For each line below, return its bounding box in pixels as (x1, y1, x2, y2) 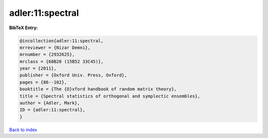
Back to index (9, 127, 37, 133)
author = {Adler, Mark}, (19, 100, 80, 106)
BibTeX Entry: (9, 25, 38, 31)
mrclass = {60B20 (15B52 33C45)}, (19, 58, 104, 64)
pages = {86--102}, (19, 79, 67, 85)
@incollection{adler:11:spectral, (19, 38, 104, 44)
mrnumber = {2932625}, (19, 52, 75, 57)
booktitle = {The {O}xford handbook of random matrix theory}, (19, 87, 177, 92)
